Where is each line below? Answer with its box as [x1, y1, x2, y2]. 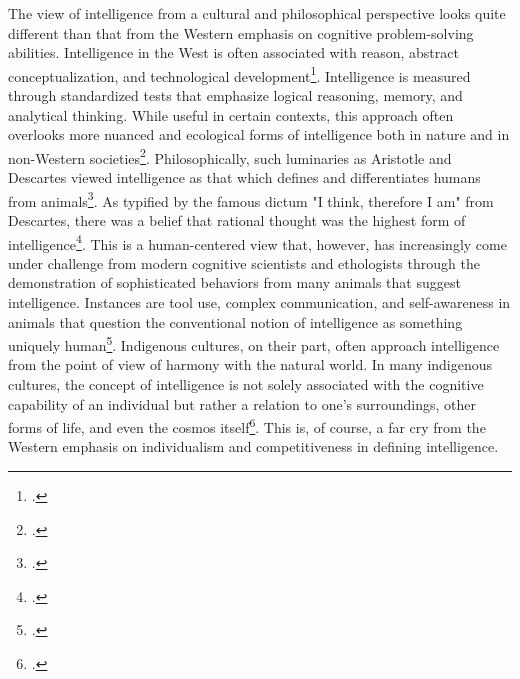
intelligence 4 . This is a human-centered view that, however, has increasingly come [8, 230, 507, 254]
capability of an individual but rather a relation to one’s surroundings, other [8, 393, 477, 414]
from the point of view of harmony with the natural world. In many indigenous [8, 354, 493, 375]
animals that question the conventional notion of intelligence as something [8, 311, 463, 332]
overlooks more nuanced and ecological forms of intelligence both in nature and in [8, 124, 510, 145]
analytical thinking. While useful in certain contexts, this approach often [8, 104, 454, 125]
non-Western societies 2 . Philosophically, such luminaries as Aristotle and [8, 144, 452, 168]
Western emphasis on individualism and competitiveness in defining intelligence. [8, 436, 499, 457]
